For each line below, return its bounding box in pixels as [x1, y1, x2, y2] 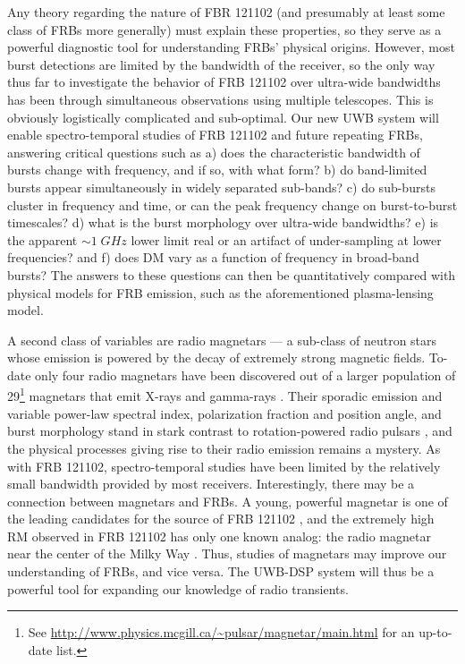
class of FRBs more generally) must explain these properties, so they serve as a [7, 20, 442, 38]
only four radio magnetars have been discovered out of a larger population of [35, 365, 456, 384]
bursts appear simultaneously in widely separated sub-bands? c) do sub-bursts [7, 177, 435, 196]
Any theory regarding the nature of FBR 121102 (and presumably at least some [7, 3, 445, 21]
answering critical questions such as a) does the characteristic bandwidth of [7, 142, 420, 161]
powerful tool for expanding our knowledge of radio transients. [7, 579, 349, 598]
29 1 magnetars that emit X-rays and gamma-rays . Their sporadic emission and [7, 384, 443, 405]
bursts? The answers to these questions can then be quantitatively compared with [7, 265, 456, 284]
